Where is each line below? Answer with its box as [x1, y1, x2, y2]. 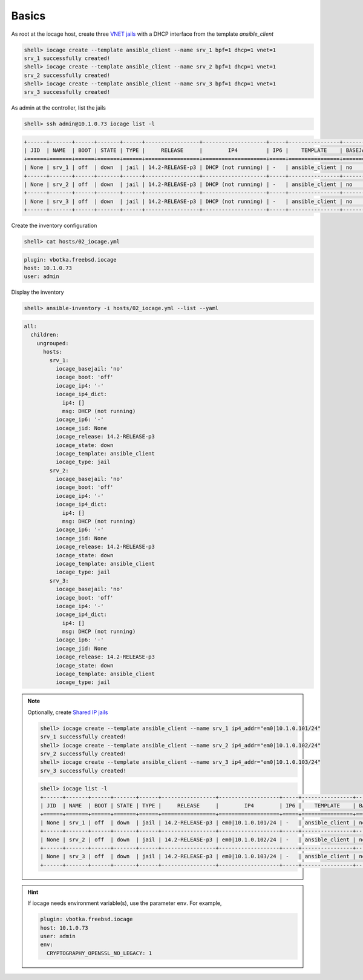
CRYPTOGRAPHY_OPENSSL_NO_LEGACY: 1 [46, 950, 152, 956]
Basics [11, 9, 46, 22]
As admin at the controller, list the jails [11, 104, 106, 111]
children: [30, 331, 60, 339]
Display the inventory [11, 288, 64, 296]
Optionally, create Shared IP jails [27, 709, 108, 716]
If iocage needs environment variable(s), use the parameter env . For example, [27, 899, 222, 907]
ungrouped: [36, 340, 69, 346]
